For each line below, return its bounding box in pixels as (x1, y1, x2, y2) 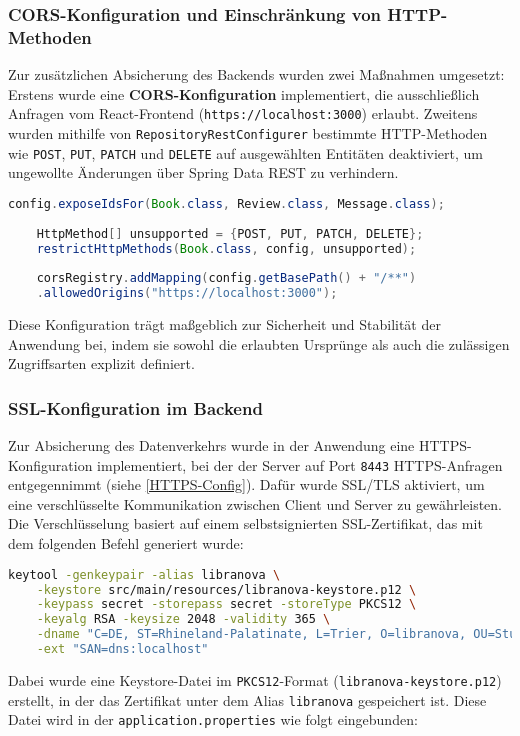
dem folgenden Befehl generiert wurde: (8, 533, 244, 554)
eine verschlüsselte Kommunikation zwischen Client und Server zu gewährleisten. (8, 493, 503, 514)
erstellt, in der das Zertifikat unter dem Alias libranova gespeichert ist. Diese (8, 689, 487, 710)
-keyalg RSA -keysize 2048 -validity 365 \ (36, 612, 331, 627)
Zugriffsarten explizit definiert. (8, 353, 195, 374)
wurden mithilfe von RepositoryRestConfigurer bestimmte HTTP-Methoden (8, 122, 488, 143)
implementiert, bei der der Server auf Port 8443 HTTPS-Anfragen (97, 454, 503, 475)
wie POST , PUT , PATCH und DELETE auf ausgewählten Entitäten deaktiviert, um (8, 142, 483, 163)
